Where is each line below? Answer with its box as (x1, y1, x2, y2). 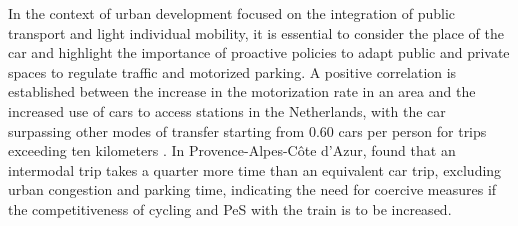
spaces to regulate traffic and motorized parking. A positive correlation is (8, 61, 457, 82)
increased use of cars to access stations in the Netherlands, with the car (8, 100, 446, 121)
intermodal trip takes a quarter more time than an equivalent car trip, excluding (8, 159, 502, 180)
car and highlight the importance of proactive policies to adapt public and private (8, 42, 510, 63)
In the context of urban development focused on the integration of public (8, 3, 456, 23)
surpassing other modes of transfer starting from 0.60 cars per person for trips (8, 120, 487, 141)
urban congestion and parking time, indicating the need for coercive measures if (8, 179, 497, 200)
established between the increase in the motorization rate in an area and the (8, 81, 476, 102)
